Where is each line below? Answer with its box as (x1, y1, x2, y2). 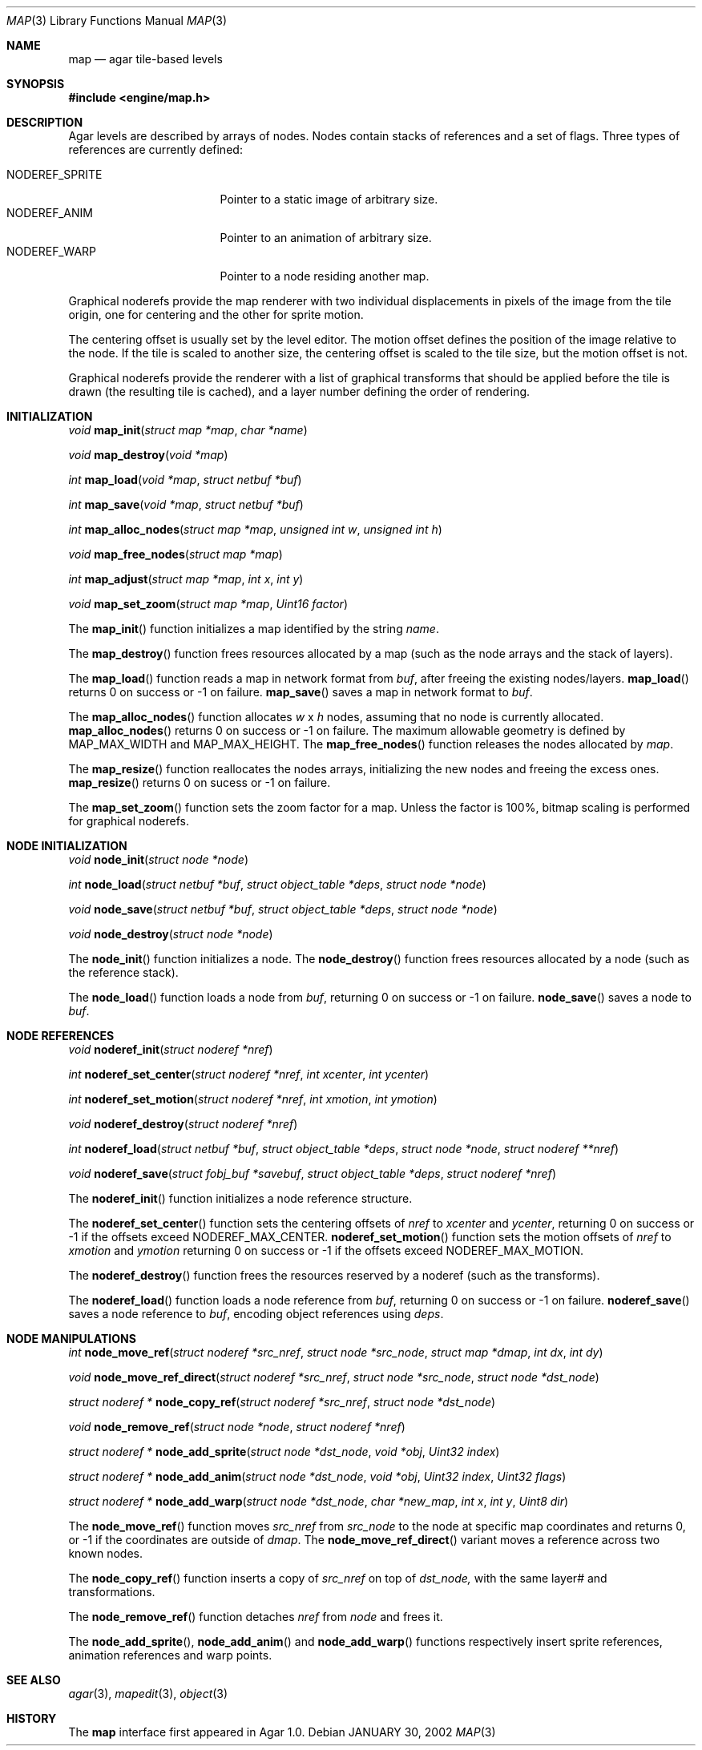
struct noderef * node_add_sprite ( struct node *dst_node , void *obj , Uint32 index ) (68, 1445, 500, 1458)
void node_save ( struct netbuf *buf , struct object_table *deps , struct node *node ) (68, 902, 498, 916)
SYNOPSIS (6, 77, 65, 91)
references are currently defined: (68, 143, 243, 156)
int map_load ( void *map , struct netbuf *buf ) (68, 473, 302, 486)
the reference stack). (68, 966, 179, 979)
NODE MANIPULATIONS (6, 1332, 136, 1345)
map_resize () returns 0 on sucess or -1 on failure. (68, 776, 331, 789)
